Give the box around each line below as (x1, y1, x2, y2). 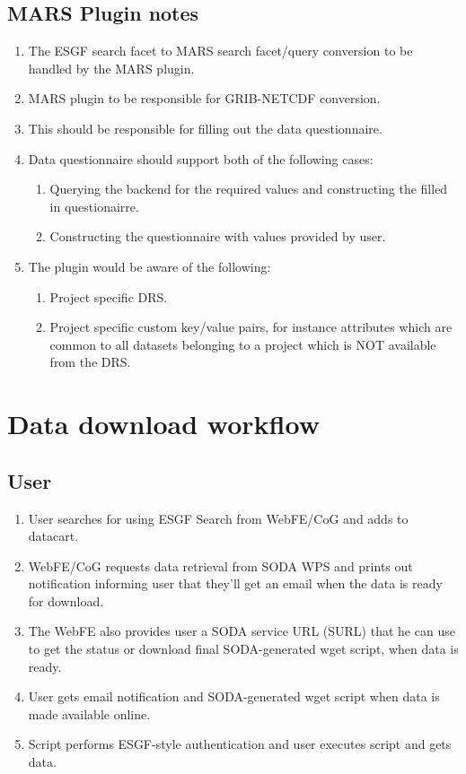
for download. (28, 591, 104, 610)
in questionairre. (49, 196, 139, 215)
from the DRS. (49, 352, 131, 371)
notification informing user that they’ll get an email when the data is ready (28, 574, 443, 593)
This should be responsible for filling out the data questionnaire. (28, 118, 382, 137)
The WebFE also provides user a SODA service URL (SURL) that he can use (28, 622, 455, 640)
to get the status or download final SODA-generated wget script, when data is (28, 639, 459, 658)
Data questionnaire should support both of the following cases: (28, 149, 374, 168)
